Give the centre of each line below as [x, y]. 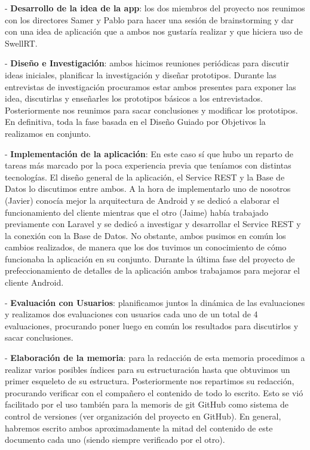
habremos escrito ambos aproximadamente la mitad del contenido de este [139, 428]
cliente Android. [34, 282]
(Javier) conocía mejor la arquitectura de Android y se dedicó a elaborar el [142, 200]
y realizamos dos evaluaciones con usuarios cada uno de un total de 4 [131, 314]
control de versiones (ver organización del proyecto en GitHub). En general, [143, 416]
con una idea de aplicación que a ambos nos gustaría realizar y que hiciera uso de [154, 31]
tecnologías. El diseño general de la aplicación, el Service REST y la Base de [145, 177]
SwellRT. [21, 43]
